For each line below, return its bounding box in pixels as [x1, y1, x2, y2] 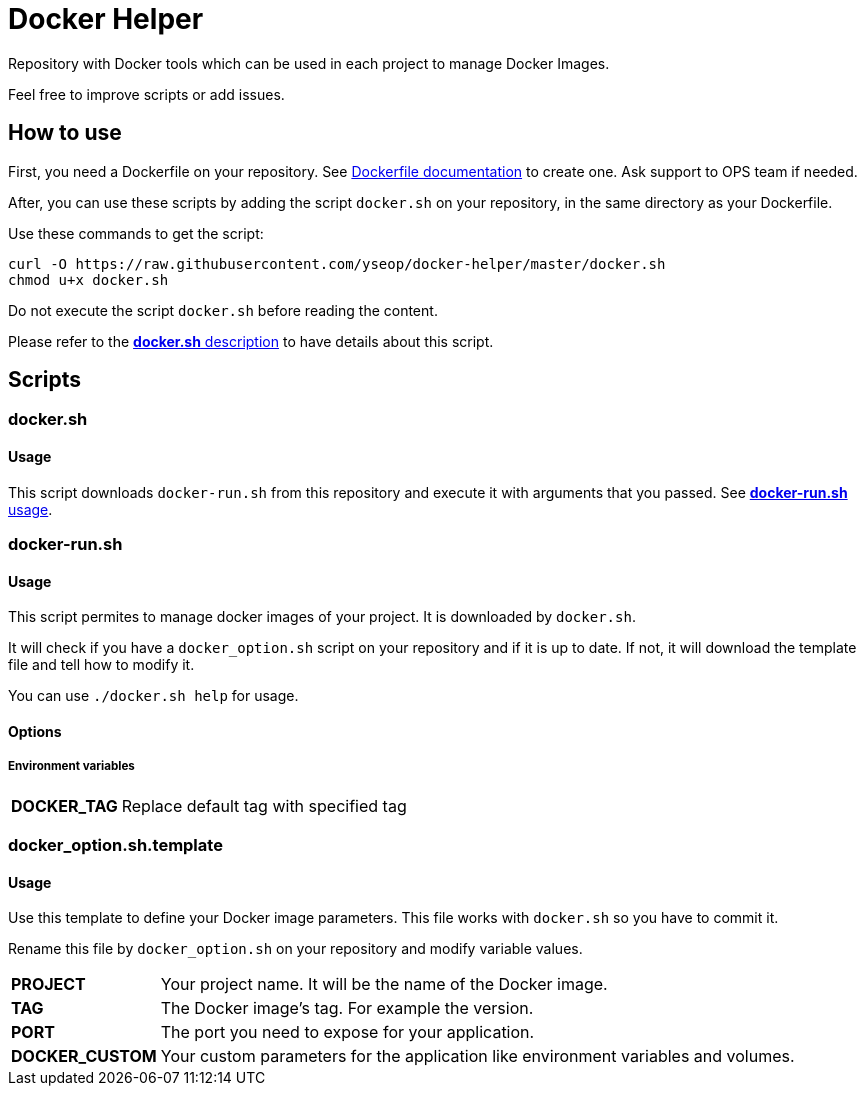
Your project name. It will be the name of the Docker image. [160, 974, 608, 995]
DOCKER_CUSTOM [11, 1046, 157, 1067]
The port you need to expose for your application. [160, 1022, 535, 1043]
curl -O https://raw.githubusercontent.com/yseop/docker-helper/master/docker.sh [8, 255, 666, 272]
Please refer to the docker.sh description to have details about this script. [8, 332, 494, 350]
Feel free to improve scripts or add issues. [8, 85, 285, 103]
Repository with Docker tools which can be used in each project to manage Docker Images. [8, 54, 610, 72]
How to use [8, 120, 122, 146]
